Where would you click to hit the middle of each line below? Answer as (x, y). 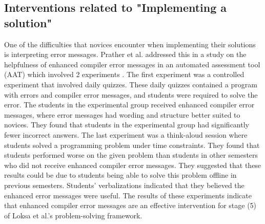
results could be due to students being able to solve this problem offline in (120, 175)
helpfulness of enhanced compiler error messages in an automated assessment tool (132, 64)
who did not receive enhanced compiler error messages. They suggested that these (133, 165)
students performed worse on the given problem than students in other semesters (131, 155)
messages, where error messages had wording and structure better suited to (122, 114)
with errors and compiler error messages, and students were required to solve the (131, 94)
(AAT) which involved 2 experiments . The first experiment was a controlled (124, 74)
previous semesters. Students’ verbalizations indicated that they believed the (124, 185)
